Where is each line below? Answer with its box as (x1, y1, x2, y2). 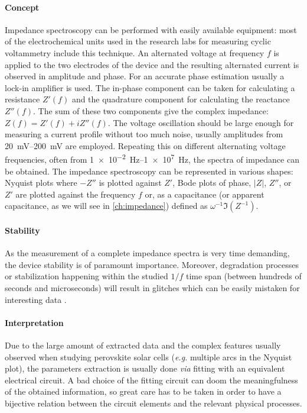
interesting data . (5, 293, 67, 305)
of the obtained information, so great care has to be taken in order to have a (5, 385, 282, 398)
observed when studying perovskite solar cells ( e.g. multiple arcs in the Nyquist (5, 350, 292, 363)
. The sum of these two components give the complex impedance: (33, 104, 269, 117)
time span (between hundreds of (185, 270, 302, 282)
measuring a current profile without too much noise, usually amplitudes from (5, 128, 283, 140)
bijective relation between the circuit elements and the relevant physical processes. (5, 396, 302, 409)
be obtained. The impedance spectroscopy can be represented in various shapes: (5, 164, 293, 177)
